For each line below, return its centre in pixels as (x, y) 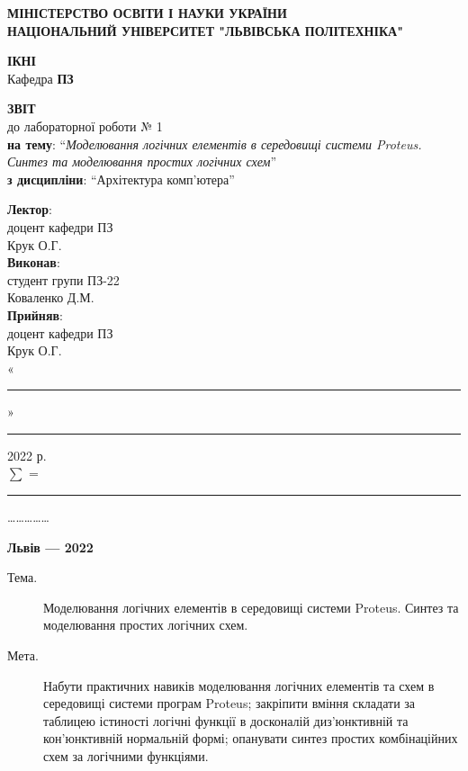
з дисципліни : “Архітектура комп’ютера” (121, 179)
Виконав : (34, 262)
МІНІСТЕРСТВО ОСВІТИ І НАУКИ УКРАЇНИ (147, 13)
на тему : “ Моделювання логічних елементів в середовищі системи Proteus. (215, 143)
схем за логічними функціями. (126, 756)
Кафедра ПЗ (40, 78)
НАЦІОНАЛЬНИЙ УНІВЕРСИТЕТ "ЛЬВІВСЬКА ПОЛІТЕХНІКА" (205, 30)
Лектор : (30, 209)
